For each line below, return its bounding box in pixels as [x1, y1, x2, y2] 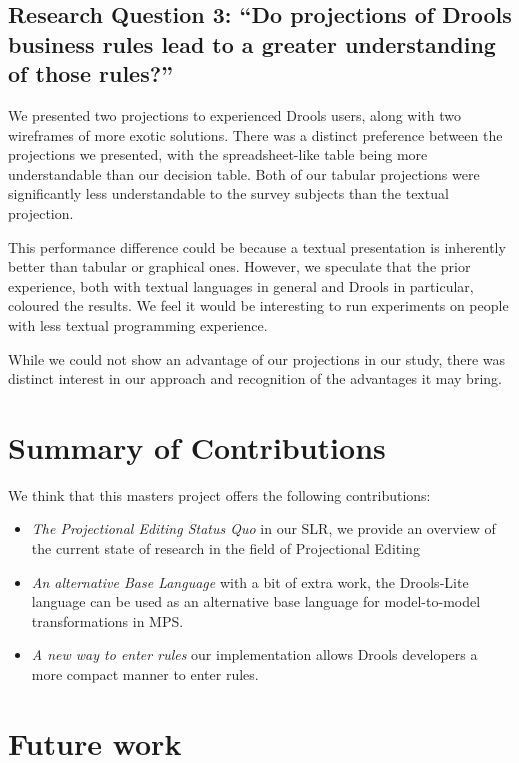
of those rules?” [8, 58, 174, 89]
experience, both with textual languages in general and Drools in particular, [8, 275, 474, 296]
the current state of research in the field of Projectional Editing [31, 538, 420, 559]
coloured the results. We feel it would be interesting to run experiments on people [8, 295, 509, 316]
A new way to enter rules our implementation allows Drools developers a [31, 644, 478, 665]
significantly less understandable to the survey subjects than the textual [8, 183, 449, 204]
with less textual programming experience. [8, 314, 268, 335]
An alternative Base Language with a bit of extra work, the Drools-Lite [31, 571, 469, 592]
